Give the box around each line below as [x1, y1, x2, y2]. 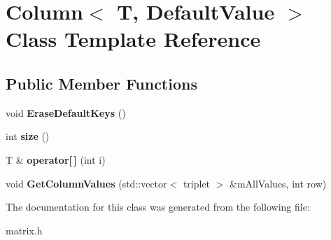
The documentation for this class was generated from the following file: [6, 199, 310, 214]
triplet [183, 176, 211, 190]
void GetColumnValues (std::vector [6, 176, 167, 190]
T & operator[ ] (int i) [6, 152, 106, 167]
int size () [6, 129, 50, 143]
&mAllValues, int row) [230, 176, 327, 190]
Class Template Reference [6, 24, 261, 53]
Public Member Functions [6, 72, 197, 94]
